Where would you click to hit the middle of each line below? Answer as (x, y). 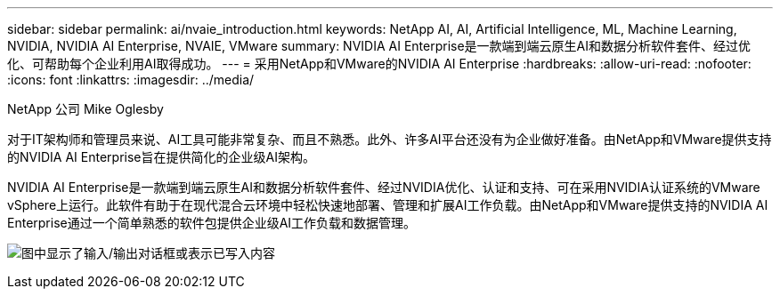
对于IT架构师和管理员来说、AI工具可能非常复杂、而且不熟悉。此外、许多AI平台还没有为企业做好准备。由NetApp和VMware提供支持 (390, 139)
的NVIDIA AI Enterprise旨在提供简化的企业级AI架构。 (161, 157)
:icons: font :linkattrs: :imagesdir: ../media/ (131, 80)
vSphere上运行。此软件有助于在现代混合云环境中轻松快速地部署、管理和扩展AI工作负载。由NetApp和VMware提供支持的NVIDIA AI (388, 205)
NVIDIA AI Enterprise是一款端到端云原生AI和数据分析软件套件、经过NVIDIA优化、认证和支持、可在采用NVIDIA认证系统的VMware (384, 187)
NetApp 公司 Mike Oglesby (85, 109)
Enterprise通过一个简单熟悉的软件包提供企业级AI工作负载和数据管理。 (212, 223)
